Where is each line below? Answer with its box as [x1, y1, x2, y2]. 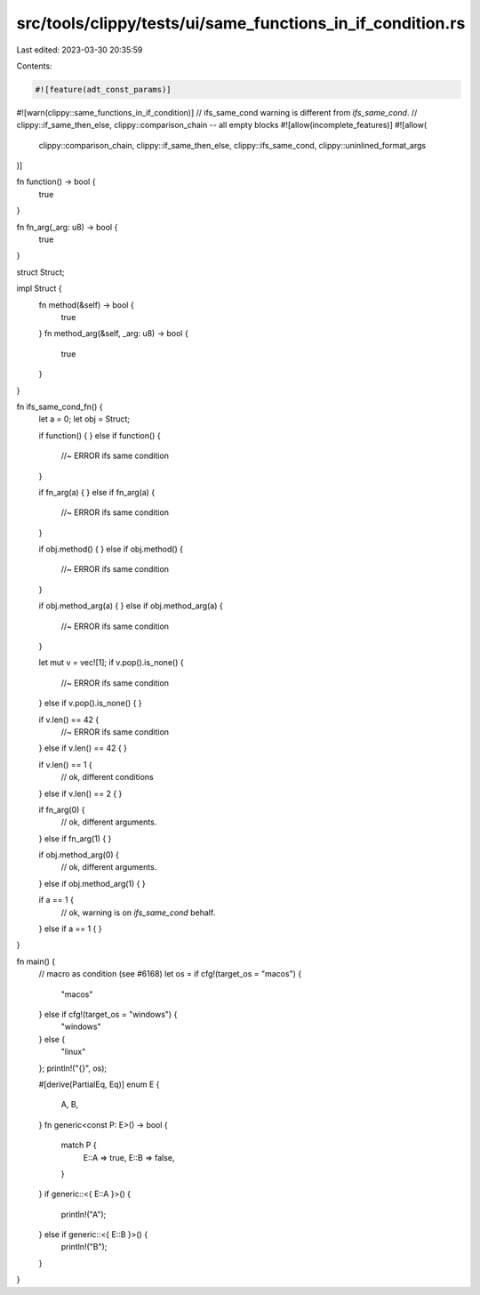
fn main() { [16, 956, 56, 967]
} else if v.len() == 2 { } [38, 788, 123, 799]
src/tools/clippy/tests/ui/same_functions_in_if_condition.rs [16, 13, 466, 33]
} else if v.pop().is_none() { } [38, 698, 142, 709]
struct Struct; [16, 267, 65, 277]
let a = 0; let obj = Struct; [38, 414, 131, 424]
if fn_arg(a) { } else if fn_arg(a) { [38, 487, 156, 497]
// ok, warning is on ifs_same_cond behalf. [60, 907, 216, 918]
